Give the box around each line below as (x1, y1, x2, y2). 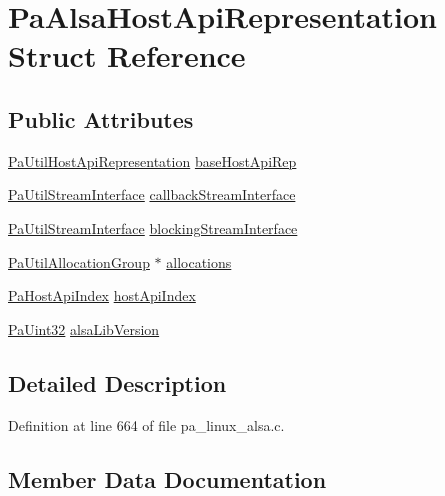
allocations (166, 251, 232, 272)
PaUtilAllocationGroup (8, 251, 150, 272)
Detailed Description (8, 367, 227, 398)
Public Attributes (8, 103, 194, 134)
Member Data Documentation (8, 463, 327, 494)
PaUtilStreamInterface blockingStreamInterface (8, 217, 298, 238)
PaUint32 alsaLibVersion (8, 318, 160, 339)
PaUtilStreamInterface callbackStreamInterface (8, 184, 296, 205)
